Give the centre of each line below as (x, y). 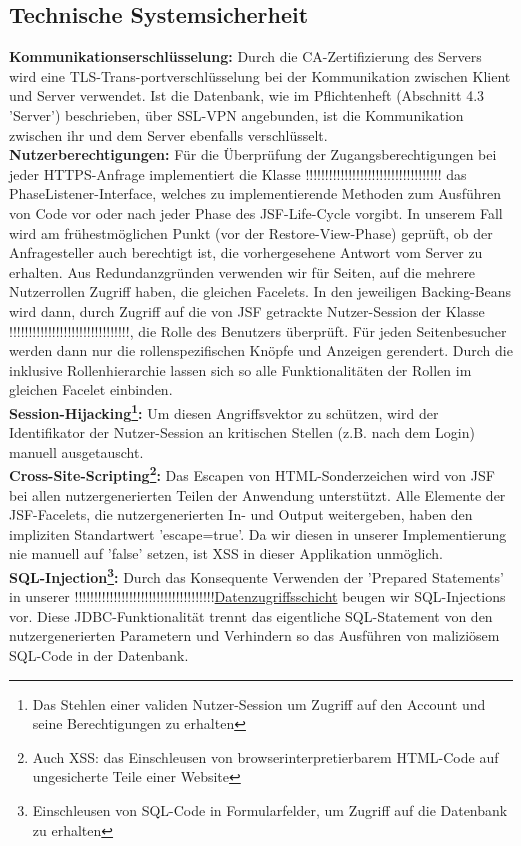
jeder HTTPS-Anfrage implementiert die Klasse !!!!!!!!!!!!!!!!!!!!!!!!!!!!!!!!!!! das (238, 173)
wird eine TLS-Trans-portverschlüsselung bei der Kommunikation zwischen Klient (260, 75)
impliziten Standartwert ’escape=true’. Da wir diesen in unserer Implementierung (258, 533)
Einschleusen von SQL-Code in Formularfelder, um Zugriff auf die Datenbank (270, 809)
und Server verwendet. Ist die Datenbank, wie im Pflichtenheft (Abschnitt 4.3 (247, 95)
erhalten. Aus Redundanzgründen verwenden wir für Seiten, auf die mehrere (242, 271)
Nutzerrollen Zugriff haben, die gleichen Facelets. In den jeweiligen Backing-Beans (260, 291)
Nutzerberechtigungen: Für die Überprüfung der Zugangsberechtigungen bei (253, 154)
